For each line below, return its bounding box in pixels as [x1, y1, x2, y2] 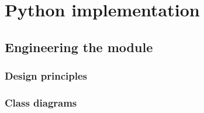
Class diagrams [5, 95, 77, 109]
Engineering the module [5, 37, 153, 56]
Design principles [5, 69, 88, 83]
